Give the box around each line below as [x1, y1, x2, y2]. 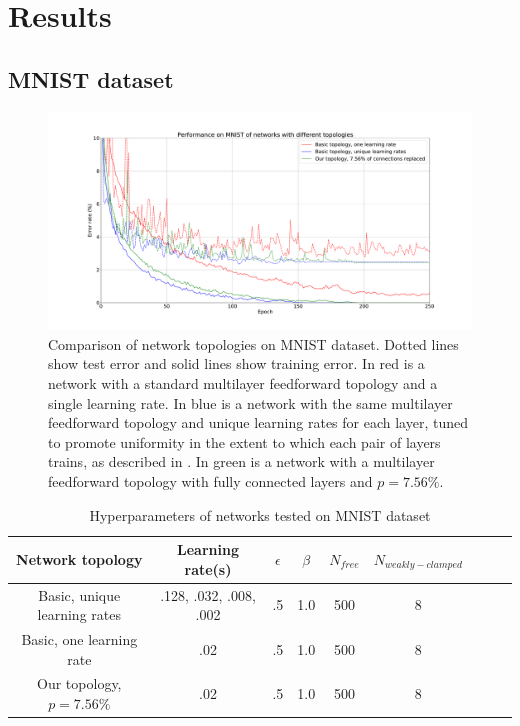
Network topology [16, 548, 143, 569]
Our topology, [37, 673, 122, 694]
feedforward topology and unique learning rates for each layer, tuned [48, 412, 468, 433]
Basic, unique [38, 584, 121, 605]
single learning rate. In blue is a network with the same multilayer [48, 392, 453, 413]
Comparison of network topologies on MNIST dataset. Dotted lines [48, 333, 459, 354]
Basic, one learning [21, 629, 138, 650]
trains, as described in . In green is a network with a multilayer [48, 451, 435, 472]
